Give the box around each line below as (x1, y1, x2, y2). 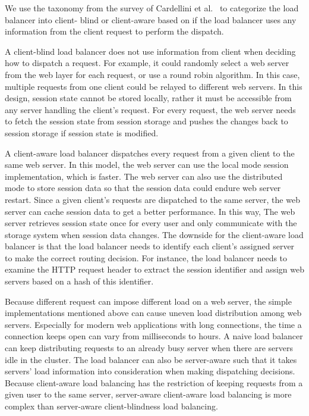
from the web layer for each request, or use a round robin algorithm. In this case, (5, 68, 300, 80)
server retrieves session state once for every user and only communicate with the (5, 217, 297, 229)
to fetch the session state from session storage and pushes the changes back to (5, 115, 288, 127)
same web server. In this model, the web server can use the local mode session (5, 158, 289, 171)
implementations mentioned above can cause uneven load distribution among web (5, 306, 302, 319)
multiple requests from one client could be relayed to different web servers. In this (5, 80, 302, 92)
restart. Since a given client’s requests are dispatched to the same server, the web (5, 193, 300, 205)
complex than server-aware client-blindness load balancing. (5, 400, 218, 412)
